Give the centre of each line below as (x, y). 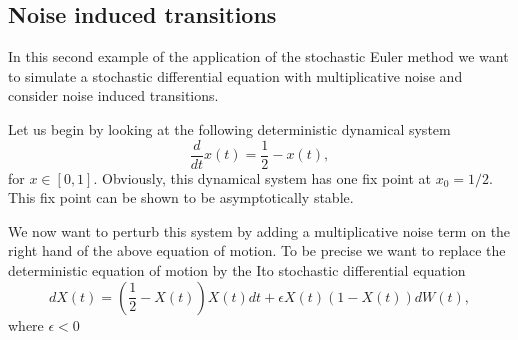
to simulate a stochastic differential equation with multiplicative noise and (235, 75)
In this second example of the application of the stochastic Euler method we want (258, 56)
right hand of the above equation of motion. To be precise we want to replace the (257, 250)
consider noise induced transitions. (113, 95)
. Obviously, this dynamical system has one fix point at (262, 177)
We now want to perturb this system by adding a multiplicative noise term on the (259, 230)
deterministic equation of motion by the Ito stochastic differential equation (237, 270)
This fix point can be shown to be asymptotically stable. (181, 197)
